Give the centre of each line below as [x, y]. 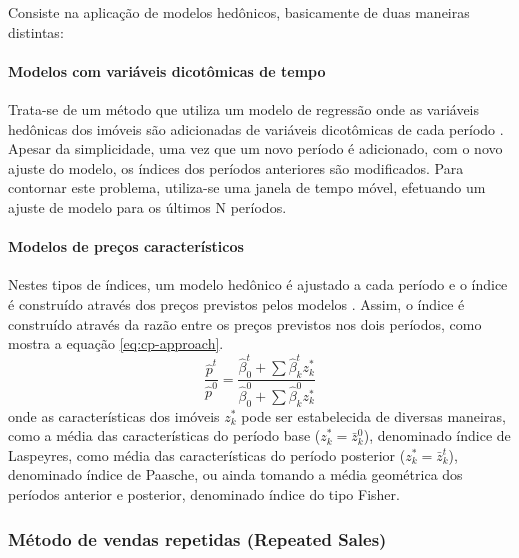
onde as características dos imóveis [114, 415]
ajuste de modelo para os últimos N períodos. [147, 206]
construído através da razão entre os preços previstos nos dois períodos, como [245, 323]
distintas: [36, 31]
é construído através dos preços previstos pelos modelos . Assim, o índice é [236, 303]
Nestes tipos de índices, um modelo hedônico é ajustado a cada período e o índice [258, 284]
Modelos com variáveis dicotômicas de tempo [167, 70]
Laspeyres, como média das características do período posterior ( [207, 454]
